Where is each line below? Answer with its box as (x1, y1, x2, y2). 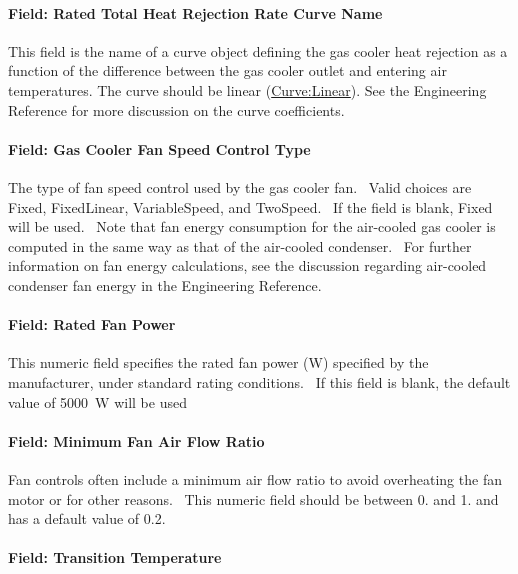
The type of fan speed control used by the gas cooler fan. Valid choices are (8, 176, 472, 197)
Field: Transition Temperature (8, 547, 222, 568)
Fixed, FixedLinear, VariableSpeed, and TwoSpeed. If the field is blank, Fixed (8, 196, 493, 217)
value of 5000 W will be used (8, 391, 187, 412)
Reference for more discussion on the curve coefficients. (8, 99, 345, 120)
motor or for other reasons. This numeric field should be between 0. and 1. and (8, 488, 499, 509)
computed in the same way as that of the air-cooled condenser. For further (8, 235, 472, 256)
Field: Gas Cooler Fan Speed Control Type (8, 138, 311, 159)
